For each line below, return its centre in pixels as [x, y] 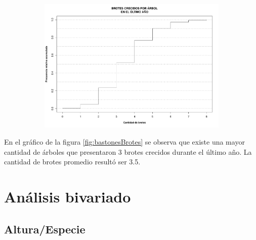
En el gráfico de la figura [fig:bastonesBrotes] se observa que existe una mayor [124, 142]
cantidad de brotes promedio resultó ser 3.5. [72, 162]
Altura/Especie [45, 229]
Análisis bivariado [68, 197]
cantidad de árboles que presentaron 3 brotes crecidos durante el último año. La [128, 151]
